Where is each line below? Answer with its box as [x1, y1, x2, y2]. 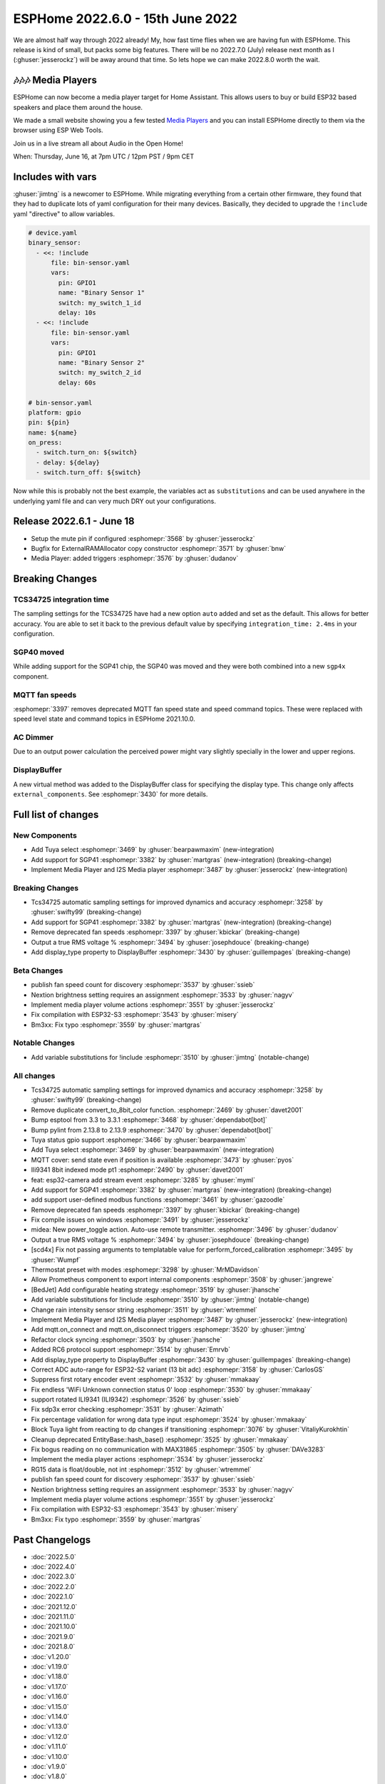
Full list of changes [13, 809, 99, 821]
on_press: [28, 439, 63, 447]
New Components [13, 830, 78, 840]
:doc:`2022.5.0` [31, 1552, 76, 1561]
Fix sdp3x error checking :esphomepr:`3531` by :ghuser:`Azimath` [31, 1405, 225, 1414]
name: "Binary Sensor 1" [58, 289, 145, 297]
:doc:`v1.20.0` [31, 1652, 71, 1661]
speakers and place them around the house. [13, 103, 143, 111]
